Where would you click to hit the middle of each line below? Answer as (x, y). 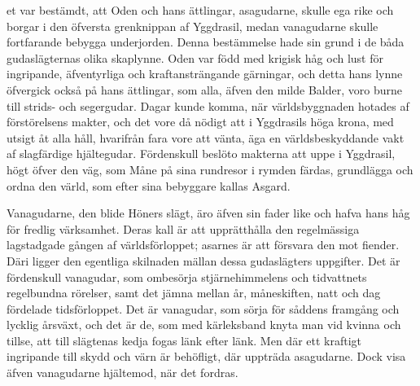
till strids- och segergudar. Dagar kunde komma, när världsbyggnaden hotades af (208, 105)
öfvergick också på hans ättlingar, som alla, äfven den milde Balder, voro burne (204, 89)
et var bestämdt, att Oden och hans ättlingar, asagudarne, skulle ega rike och (200, 10)
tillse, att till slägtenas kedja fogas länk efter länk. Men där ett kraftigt (184, 340)
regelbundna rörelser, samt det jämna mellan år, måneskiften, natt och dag (194, 293)
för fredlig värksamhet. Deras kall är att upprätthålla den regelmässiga (183, 228)
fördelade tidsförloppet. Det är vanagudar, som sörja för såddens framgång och (203, 308)
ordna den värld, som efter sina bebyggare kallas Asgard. (149, 185)
